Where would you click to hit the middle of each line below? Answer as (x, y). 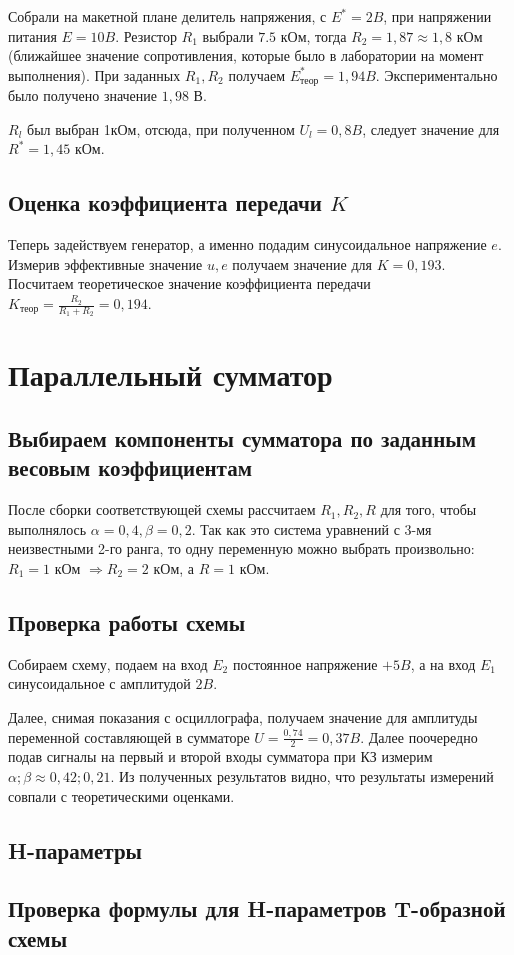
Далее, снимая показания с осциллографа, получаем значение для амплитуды (243, 716)
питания (32, 35)
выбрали (228, 35)
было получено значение (83, 95)
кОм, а (174, 567)
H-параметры (75, 849)
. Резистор (146, 35)
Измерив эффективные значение (105, 263)
